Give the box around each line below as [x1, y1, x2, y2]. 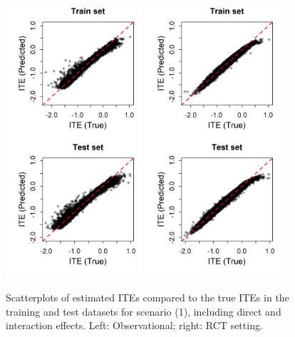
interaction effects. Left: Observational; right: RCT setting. [6, 318, 263, 333]
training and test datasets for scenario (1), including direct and [6, 304, 281, 318]
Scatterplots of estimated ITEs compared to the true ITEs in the [6, 290, 289, 305]
